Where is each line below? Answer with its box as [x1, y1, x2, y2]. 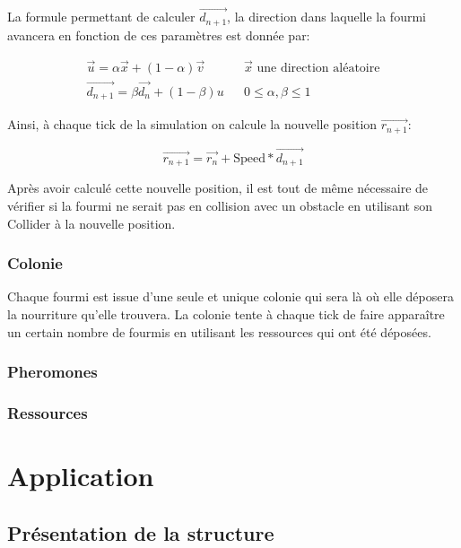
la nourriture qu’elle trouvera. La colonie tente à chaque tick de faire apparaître [7, 304, 445, 323]
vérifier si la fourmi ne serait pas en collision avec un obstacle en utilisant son [7, 196, 432, 214]
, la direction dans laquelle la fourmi [227, 7, 426, 26]
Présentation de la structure [7, 518, 274, 546]
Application [7, 457, 154, 493]
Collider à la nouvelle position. [7, 213, 176, 232]
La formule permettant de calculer [7, 7, 196, 26]
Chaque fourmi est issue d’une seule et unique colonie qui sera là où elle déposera [7, 287, 454, 306]
